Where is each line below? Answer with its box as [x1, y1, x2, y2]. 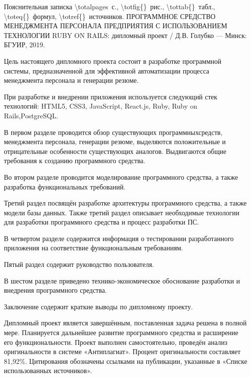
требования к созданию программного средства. [4, 155, 145, 166]
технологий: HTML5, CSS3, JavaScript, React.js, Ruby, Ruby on [4, 101, 197, 111]
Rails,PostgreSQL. [4, 110, 58, 120]
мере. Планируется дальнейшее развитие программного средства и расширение [4, 327, 238, 338]
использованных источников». [4, 365, 92, 376]
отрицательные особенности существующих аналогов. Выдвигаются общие [4, 146, 227, 156]
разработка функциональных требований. [4, 181, 125, 191]
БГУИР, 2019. [4, 39, 45, 50]
